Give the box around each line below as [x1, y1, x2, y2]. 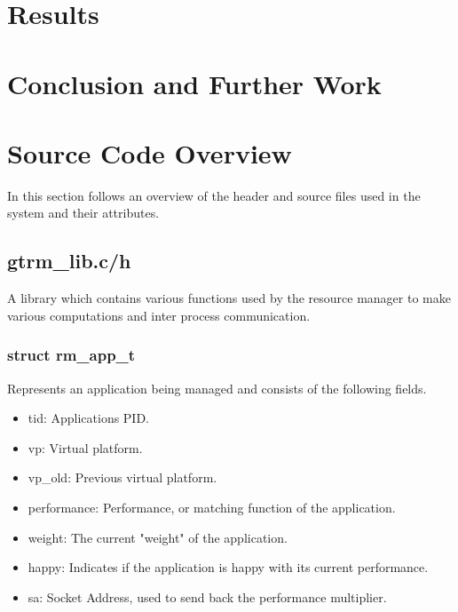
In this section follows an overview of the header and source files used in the [7, 186, 421, 204]
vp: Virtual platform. [28, 438, 143, 457]
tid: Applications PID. [28, 409, 150, 427]
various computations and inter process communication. [7, 306, 311, 324]
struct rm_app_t [7, 344, 136, 366]
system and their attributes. [7, 203, 160, 222]
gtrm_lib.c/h [7, 247, 131, 274]
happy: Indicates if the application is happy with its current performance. [28, 558, 429, 576]
